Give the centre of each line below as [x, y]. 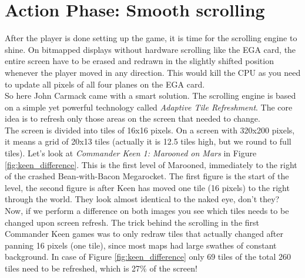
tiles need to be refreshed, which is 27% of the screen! [101, 268]
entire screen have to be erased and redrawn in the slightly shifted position [139, 61]
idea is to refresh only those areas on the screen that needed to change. [133, 118]
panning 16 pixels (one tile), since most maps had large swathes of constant [141, 245]
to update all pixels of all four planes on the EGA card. [105, 84]
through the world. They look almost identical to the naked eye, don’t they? [142, 199]
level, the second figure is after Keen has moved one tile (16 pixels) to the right [147, 187]
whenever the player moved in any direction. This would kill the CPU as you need [153, 72]
